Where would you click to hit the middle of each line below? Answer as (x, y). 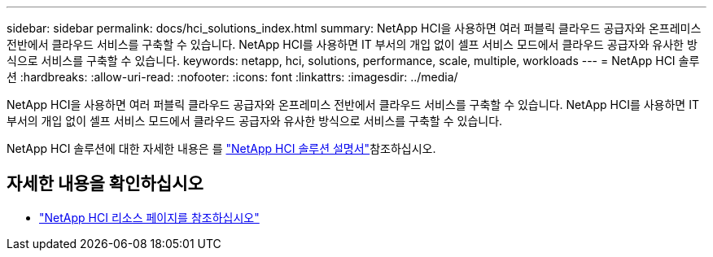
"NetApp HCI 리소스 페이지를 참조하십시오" (149, 217)
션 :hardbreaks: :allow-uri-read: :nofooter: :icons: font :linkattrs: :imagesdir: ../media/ (232, 77)
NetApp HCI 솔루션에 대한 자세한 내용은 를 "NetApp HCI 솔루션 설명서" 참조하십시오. (221, 148)
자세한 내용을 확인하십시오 (105, 184)
